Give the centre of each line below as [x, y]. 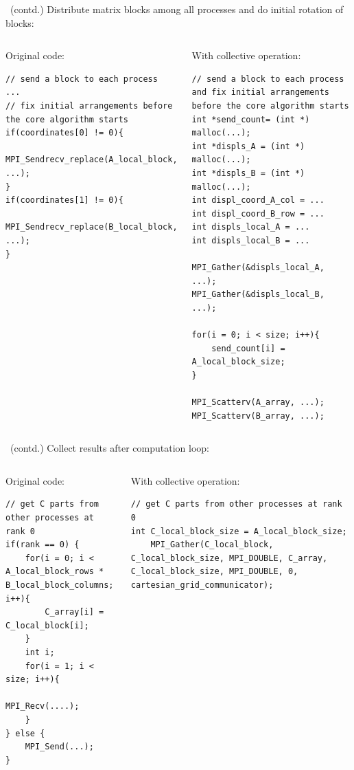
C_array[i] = [74, 612]
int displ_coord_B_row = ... [258, 213]
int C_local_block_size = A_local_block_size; [239, 531]
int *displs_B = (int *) [248, 173]
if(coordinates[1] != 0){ [64, 200]
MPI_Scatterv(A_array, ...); [258, 403]
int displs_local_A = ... [251, 227]
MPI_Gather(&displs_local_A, [258, 268]
